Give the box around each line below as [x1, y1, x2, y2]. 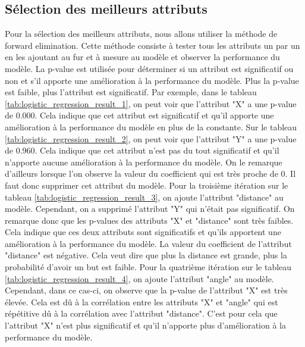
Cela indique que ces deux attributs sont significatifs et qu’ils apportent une [5, 226, 281, 238]
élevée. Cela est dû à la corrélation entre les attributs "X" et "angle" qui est [5, 295, 278, 308]
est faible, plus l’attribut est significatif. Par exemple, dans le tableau [5, 86, 257, 98]
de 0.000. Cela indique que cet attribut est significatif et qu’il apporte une [5, 109, 274, 121]
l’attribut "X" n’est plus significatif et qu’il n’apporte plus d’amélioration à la [5, 319, 286, 332]
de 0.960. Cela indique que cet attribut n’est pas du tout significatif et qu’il [5, 144, 279, 157]
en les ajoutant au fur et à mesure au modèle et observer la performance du [5, 51, 280, 63]
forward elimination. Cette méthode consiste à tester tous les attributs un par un [5, 39, 300, 51]
